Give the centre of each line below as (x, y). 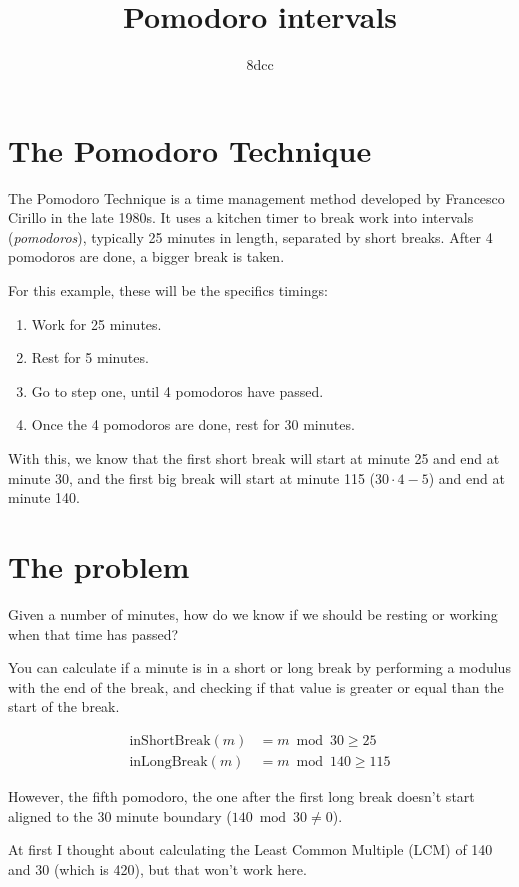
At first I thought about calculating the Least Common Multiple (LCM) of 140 (250, 849)
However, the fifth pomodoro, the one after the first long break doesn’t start (241, 795)
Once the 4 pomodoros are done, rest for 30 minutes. (193, 424)
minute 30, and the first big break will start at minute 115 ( (191, 477)
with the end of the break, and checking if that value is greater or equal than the (256, 686)
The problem (99, 565)
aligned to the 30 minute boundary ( (120, 815)
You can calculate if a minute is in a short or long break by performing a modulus (259, 667)
